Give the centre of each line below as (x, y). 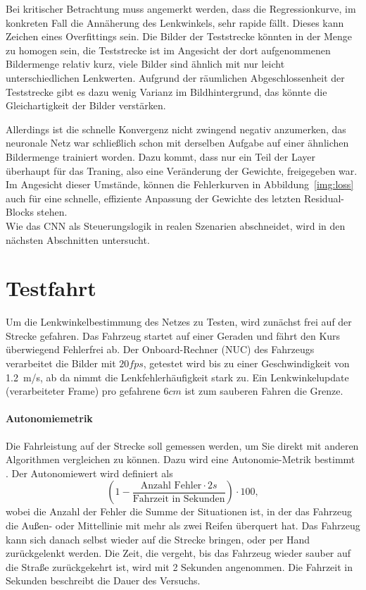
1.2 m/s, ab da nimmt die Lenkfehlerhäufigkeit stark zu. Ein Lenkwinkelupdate (177, 377)
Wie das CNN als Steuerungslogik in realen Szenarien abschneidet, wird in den (176, 225)
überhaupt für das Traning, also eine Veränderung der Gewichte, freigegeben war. (182, 170)
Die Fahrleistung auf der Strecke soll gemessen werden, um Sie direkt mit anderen (182, 445)
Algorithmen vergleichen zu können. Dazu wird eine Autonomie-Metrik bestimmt (181, 459)
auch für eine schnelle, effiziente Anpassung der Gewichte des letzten (153, 198)
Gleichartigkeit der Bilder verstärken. (86, 105)
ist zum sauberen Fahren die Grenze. (264, 391)
